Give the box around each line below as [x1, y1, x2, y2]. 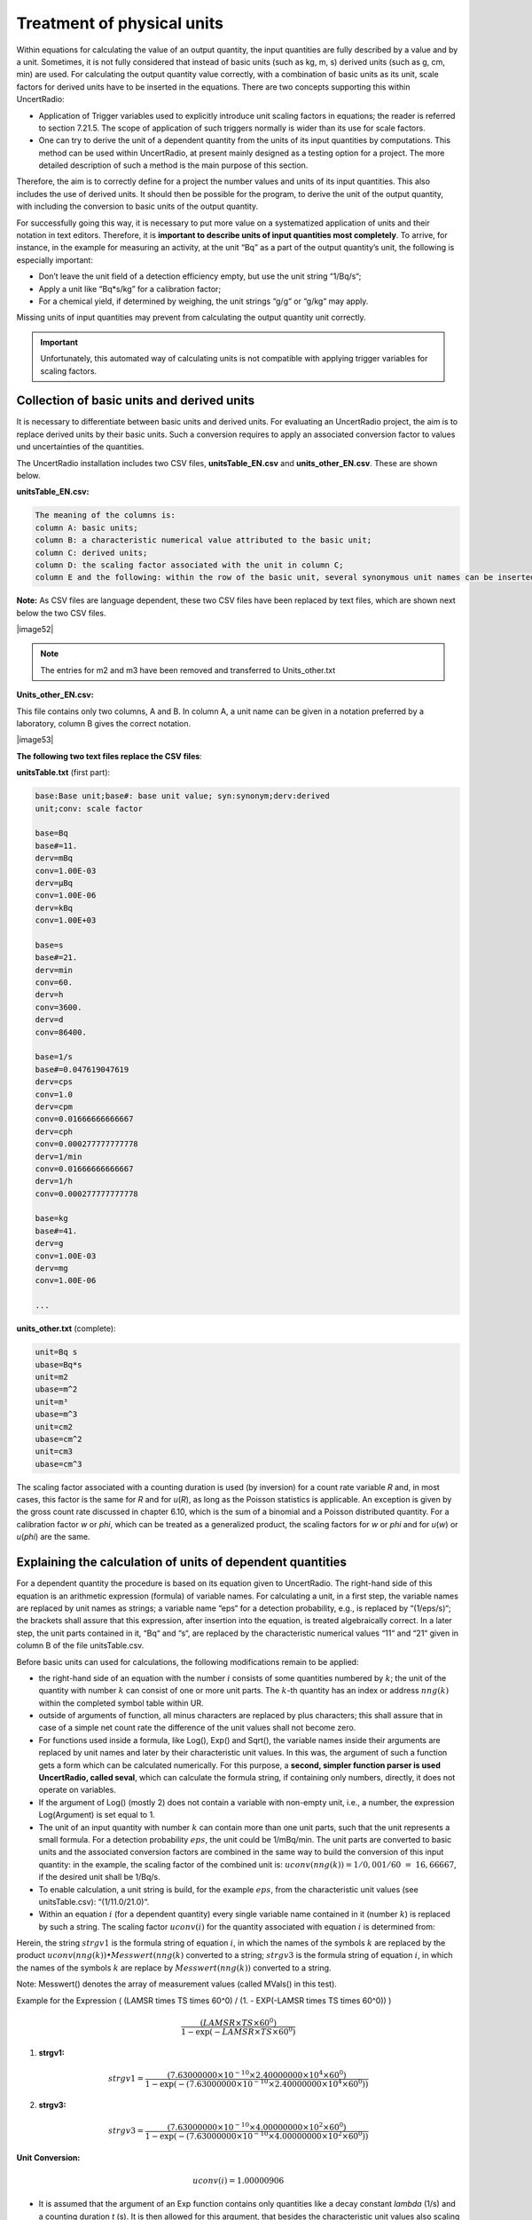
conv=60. [35, 978, 74, 987]
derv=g [35, 1239, 64, 1249]
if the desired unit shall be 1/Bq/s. [38, 1872, 161, 1883]
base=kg [35, 1213, 68, 1224]
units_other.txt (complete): [16, 1323, 116, 1334]
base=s [35, 940, 64, 950]
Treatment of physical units [16, 13, 223, 33]
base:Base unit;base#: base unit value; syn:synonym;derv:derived [35, 791, 330, 801]
